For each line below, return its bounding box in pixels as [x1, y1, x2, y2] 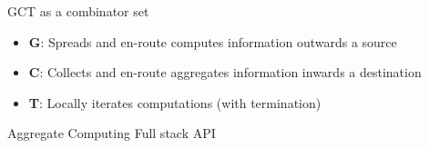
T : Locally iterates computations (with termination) [28, 93, 322, 112]
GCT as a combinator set [7, 2, 149, 20]
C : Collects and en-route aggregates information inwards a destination [28, 63, 422, 82]
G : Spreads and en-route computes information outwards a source [28, 32, 397, 51]
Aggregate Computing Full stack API [7, 123, 216, 143]
